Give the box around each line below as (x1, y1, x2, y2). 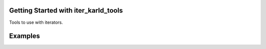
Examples (9, 32, 40, 40)
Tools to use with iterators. (9, 19, 64, 25)
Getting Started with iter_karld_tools (9, 6, 123, 15)
